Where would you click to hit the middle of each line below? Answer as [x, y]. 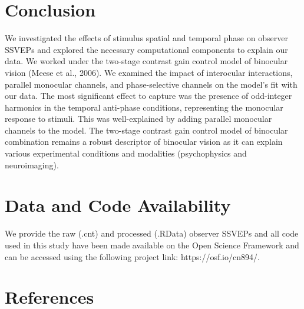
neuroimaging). [32, 165]
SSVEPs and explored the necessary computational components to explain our [146, 49]
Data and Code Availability [118, 205]
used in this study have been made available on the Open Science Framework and [152, 245]
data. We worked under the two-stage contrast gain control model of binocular [146, 61]
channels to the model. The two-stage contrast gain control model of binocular [146, 130]
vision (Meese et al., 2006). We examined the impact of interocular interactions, [149, 72]
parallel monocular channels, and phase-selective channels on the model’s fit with [151, 84]
